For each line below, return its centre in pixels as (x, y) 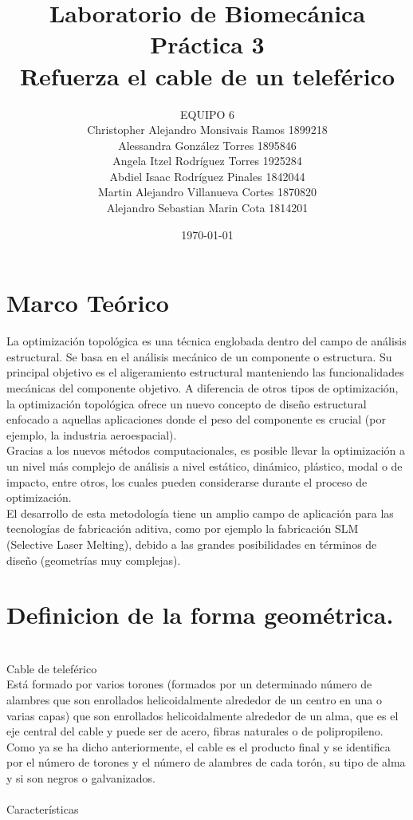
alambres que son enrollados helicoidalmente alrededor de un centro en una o (194, 700)
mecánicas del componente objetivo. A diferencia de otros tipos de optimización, (203, 387)
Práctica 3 (207, 44)
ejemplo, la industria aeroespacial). (92, 434)
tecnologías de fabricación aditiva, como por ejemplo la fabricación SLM (183, 528)
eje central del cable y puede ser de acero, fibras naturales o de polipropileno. (195, 731)
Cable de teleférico (52, 668)
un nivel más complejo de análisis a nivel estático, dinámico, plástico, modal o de (205, 465)
